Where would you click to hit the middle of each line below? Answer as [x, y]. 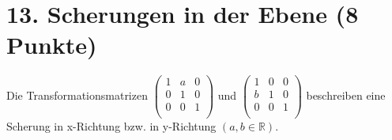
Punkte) [52, 45]
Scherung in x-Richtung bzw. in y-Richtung [111, 125]
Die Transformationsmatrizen [77, 95]
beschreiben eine [346, 95]
